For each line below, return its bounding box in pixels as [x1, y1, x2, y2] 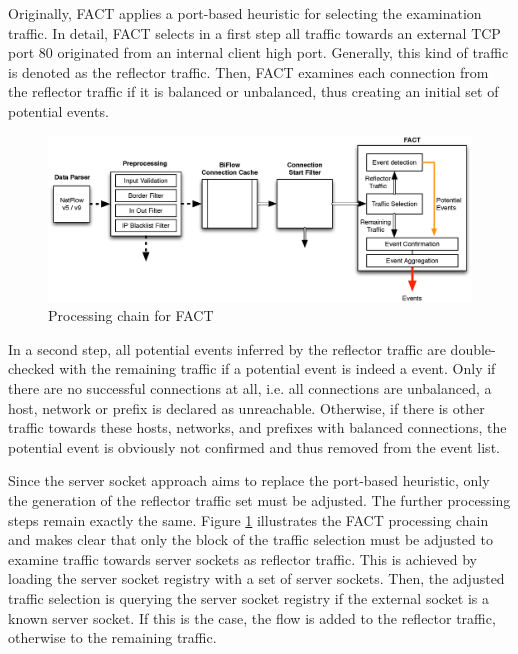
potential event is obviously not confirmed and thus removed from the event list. [8, 436, 500, 457]
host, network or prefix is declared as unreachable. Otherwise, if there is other [8, 397, 485, 418]
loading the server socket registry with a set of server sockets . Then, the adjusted [8, 568, 505, 589]
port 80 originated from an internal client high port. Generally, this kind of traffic [8, 42, 509, 63]
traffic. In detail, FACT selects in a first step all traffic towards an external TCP [8, 22, 501, 43]
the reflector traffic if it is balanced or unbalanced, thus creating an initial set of [8, 81, 499, 102]
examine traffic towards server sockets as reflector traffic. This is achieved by [8, 548, 477, 569]
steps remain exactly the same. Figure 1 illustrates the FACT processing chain [8, 509, 489, 530]
